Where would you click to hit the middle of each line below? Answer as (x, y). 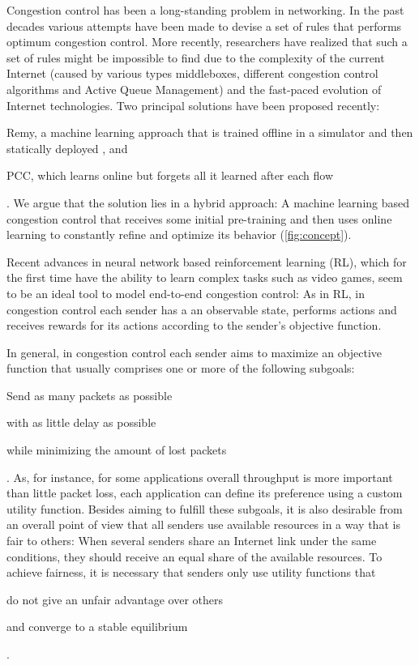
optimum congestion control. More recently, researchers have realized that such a (207, 42)
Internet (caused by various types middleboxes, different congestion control (192, 73)
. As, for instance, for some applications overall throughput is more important (200, 477)
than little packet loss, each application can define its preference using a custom (205, 493)
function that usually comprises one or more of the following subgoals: (181, 368)
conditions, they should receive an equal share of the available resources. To (195, 556)
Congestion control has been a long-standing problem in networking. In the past (205, 10)
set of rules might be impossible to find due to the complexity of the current (196, 57)
